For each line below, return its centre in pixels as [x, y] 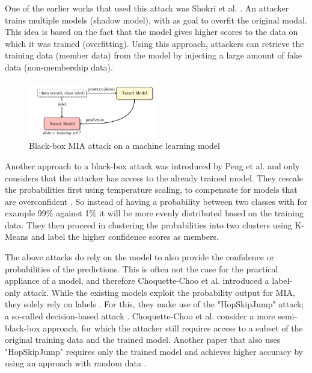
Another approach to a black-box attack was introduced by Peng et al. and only [152, 165]
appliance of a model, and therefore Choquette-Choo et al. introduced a [137, 281]
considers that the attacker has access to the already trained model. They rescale [154, 177]
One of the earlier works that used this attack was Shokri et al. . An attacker [147, 8]
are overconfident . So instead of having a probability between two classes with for [156, 201]
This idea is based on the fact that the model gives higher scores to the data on [151, 32]
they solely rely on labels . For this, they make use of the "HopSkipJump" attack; [154, 304]
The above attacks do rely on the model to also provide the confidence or [140, 257]
